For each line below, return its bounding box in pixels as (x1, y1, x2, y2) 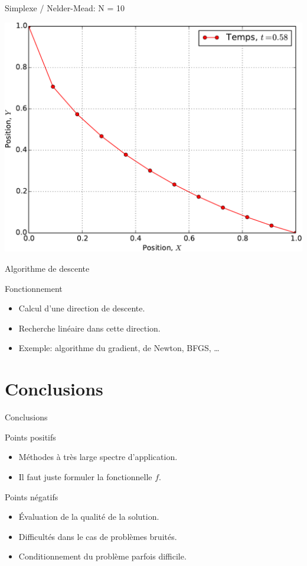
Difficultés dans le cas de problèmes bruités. (18, 530, 177, 542)
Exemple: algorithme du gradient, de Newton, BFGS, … (18, 342, 220, 354)
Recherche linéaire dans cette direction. (18, 321, 161, 334)
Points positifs (5, 430, 56, 443)
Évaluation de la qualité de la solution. (18, 510, 159, 523)
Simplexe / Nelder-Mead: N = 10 (5, 2, 125, 14)
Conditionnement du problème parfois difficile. (18, 550, 187, 562)
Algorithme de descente (5, 262, 90, 275)
